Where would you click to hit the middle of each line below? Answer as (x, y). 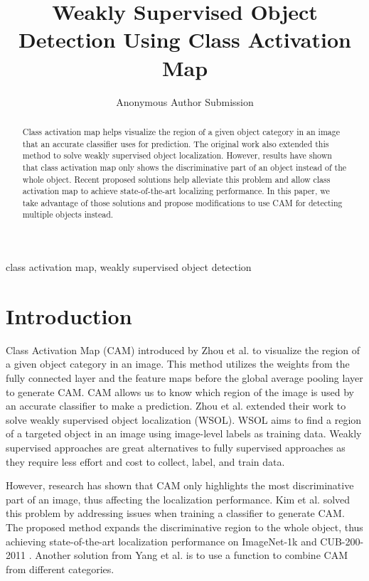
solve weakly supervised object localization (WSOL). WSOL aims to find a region (184, 419)
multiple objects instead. (68, 214)
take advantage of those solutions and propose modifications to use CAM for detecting (182, 202)
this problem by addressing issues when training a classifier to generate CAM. (175, 513)
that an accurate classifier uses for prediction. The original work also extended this (176, 143)
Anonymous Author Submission (185, 101)
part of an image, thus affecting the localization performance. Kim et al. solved (178, 499)
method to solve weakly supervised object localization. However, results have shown (177, 155)
